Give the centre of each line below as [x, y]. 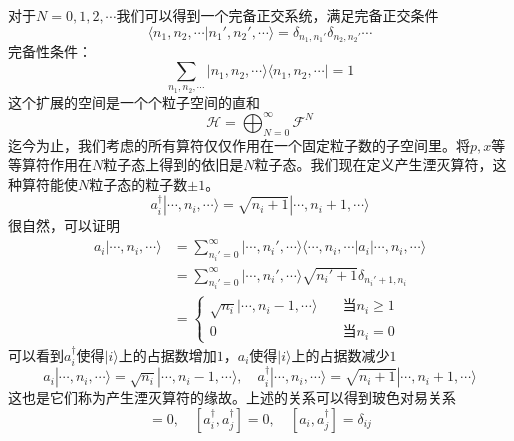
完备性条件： [50, 51]
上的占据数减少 [340, 354]
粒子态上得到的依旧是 [173, 164]
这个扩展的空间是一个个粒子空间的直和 [134, 101]
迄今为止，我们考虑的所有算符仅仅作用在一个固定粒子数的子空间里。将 [239, 144]
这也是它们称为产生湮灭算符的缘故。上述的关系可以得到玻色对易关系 [232, 397]
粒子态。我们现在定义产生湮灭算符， [373, 164]
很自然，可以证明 [64, 225]
